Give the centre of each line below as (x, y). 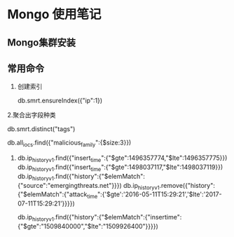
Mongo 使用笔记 (54, 14)
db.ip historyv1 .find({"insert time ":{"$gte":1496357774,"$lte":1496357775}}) (122, 158)
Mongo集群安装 (41, 42)
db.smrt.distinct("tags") (41, 129)
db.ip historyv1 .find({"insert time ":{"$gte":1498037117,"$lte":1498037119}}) (120, 168)
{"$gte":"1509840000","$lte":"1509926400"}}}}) (88, 226)
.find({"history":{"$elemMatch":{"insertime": (118, 217)
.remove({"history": (187, 185)
